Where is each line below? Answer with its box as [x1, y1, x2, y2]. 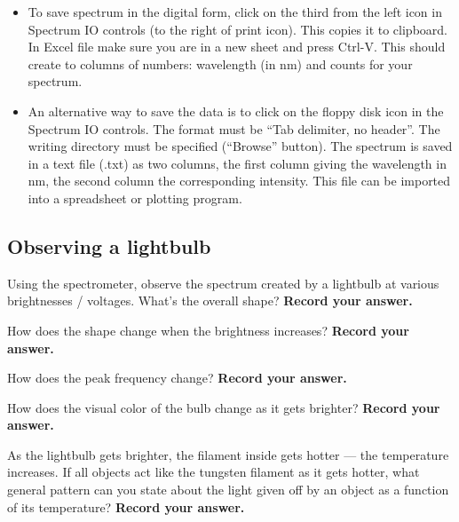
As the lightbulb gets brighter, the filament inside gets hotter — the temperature [7, 445, 449, 463]
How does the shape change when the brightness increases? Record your [7, 320, 409, 339]
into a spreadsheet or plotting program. [28, 188, 242, 207]
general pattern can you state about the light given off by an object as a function [7, 480, 449, 499]
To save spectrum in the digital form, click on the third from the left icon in [28, 3, 442, 20]
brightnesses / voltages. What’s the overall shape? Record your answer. [7, 291, 413, 310]
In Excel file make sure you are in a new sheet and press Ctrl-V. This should [28, 37, 446, 56]
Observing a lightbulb [7, 232, 211, 259]
